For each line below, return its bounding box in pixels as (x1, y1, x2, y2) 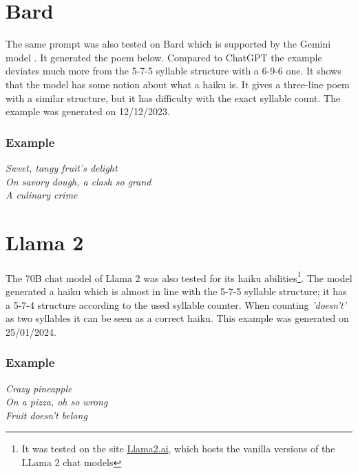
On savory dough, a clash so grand (6, 174, 151, 188)
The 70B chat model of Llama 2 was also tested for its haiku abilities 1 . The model (6, 268, 352, 285)
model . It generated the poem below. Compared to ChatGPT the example (6, 50, 322, 64)
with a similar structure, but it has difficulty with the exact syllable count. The (6, 90, 341, 105)
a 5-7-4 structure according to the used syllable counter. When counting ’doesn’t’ (6, 297, 347, 312)
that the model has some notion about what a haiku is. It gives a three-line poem (6, 77, 350, 91)
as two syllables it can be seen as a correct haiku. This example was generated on (6, 311, 349, 325)
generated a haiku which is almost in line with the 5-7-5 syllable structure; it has (6, 284, 347, 299)
